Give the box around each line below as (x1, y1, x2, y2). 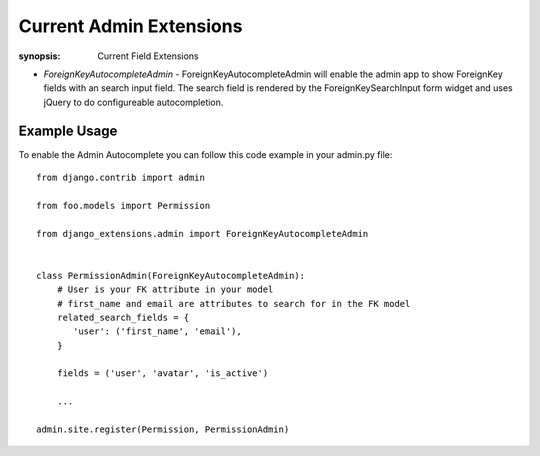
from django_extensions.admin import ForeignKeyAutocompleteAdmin (36, 228, 369, 239)
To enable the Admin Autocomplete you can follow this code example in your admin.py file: (18, 148, 393, 160)
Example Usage (18, 122, 118, 139)
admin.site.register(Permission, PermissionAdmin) (36, 424, 290, 435)
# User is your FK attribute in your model (56, 284, 274, 295)
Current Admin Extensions (18, 15, 243, 37)
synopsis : (18, 50, 61, 62)
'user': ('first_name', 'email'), (73, 326, 242, 337)
